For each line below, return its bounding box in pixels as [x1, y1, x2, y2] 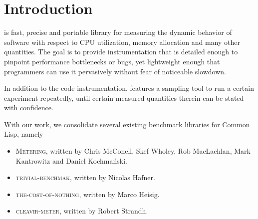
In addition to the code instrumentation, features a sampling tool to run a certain [4, 83, 254, 93]
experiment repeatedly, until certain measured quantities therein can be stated [4, 92, 244, 103]
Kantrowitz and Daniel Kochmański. [15, 155, 127, 166]
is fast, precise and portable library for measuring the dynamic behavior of [4, 27, 232, 37]
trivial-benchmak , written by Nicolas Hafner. [15, 172, 155, 183]
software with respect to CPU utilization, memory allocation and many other [4, 36, 241, 47]
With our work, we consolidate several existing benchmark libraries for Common [4, 119, 250, 129]
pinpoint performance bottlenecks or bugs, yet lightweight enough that [4, 56, 220, 66]
